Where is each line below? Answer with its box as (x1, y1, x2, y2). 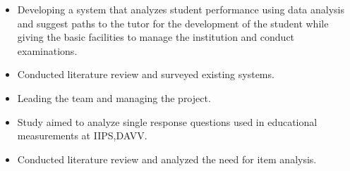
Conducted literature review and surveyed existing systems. (17, 67, 274, 82)
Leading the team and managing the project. (17, 90, 211, 105)
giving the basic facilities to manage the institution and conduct (17, 30, 295, 44)
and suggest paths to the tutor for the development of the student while (17, 15, 329, 30)
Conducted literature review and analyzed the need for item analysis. (17, 151, 317, 166)
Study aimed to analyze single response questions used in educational (17, 114, 318, 129)
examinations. (17, 43, 78, 58)
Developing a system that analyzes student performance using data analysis (17, 2, 344, 16)
